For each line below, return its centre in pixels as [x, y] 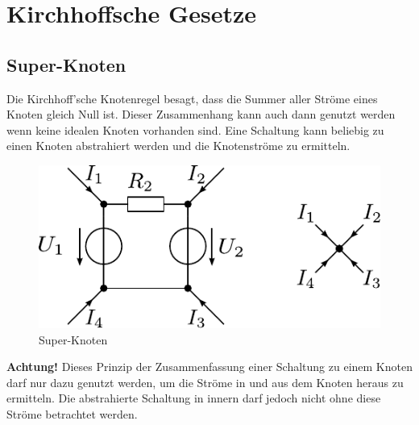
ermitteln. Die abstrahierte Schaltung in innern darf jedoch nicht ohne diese [194, 398]
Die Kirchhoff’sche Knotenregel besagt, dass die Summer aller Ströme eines [192, 98]
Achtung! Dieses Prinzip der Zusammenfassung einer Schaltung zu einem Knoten [209, 367]
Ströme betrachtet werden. [72, 414]
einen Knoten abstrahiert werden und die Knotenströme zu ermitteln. [178, 146]
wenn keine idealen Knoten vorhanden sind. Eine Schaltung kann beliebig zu [195, 129]
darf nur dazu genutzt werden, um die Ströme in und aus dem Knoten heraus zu [205, 382]
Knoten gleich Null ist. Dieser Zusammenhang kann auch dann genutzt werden [201, 114]
